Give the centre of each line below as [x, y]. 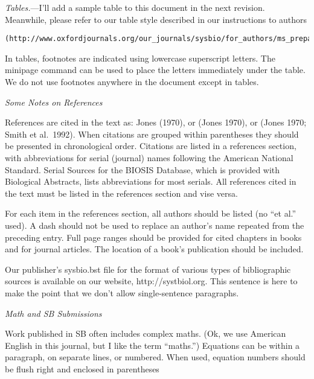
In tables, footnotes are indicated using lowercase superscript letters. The [140, 58]
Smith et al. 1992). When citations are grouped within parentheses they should [152, 134]
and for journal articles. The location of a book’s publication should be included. [154, 249]
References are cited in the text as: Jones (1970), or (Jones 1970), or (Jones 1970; [156, 122]
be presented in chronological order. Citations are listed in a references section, [151, 146]
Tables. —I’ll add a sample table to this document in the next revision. [135, 7]
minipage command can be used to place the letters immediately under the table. [155, 70]
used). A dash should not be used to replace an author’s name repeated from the [155, 225]
